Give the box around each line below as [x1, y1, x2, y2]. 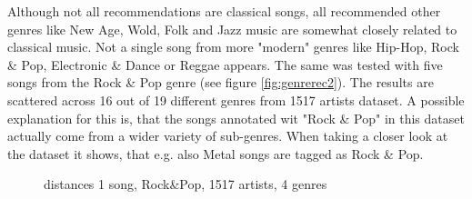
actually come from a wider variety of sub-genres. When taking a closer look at [7, 126, 448, 145]
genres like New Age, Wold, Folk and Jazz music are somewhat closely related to [7, 19, 457, 38]
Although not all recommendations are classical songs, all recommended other [7, 2, 441, 20]
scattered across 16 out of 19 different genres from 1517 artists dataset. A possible [7, 90, 465, 109]
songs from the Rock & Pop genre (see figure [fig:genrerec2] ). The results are [7, 73, 434, 92]
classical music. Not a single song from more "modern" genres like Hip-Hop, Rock [7, 37, 459, 56]
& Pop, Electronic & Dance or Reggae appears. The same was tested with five [7, 55, 443, 74]
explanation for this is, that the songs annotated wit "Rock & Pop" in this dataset [7, 108, 465, 127]
